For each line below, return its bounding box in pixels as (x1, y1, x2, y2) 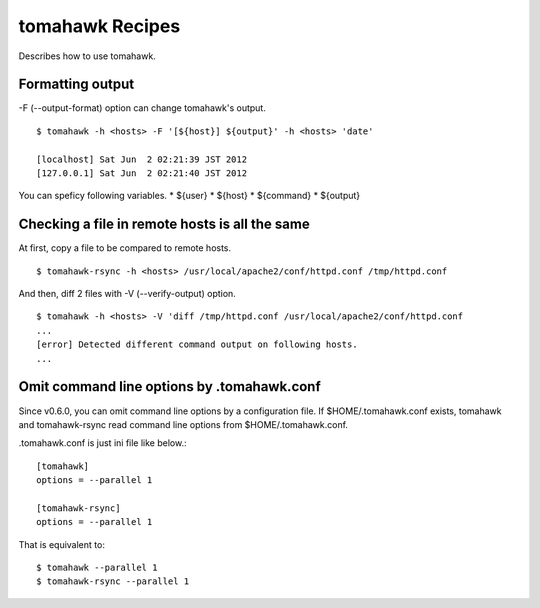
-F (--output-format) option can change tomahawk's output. (18, 102, 267, 114)
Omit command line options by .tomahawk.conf (18, 378, 322, 395)
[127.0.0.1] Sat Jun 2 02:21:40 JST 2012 (36, 168, 248, 179)
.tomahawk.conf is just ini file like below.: (18, 437, 187, 449)
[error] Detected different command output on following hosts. (36, 339, 359, 350)
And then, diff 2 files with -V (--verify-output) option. (18, 288, 237, 300)
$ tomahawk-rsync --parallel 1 (36, 576, 190, 587)
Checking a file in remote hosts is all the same (18, 216, 310, 233)
